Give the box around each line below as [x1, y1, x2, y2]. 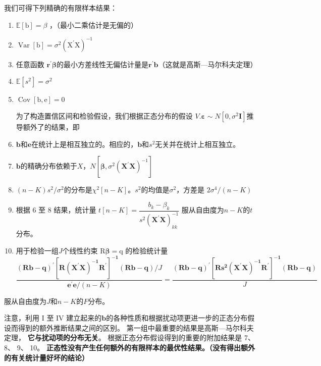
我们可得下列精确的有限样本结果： [4, 3, 117, 13]
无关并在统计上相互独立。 [155, 138, 240, 149]
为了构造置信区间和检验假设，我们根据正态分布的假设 [16, 111, 193, 121]
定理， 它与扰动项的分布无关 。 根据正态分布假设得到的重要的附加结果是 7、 [4, 332, 255, 343]
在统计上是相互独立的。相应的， [31, 138, 138, 149]
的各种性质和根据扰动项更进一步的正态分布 [106, 312, 248, 323]
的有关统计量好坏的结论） [4, 352, 89, 362]
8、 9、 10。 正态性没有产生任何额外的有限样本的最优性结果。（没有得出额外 [4, 342, 255, 352]
